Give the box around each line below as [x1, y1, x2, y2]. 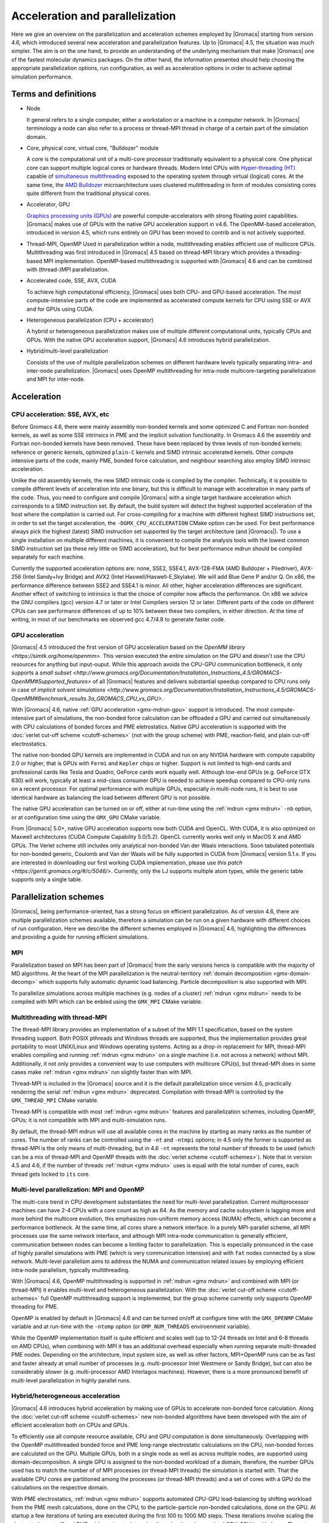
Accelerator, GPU [26, 201, 70, 208]
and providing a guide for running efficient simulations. [11, 933, 149, 941]
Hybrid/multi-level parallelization [26, 347, 108, 355]
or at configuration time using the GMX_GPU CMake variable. [11, 813, 161, 821]
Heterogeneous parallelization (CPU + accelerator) [26, 317, 154, 323]
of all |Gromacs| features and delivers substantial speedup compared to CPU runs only [92, 677, 311, 685]
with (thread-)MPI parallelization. [26, 266, 109, 274]
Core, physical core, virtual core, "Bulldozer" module [26, 144, 159, 152]
